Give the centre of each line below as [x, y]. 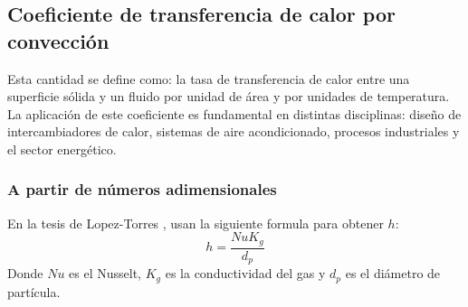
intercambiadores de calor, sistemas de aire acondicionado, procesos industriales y [234, 131]
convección [58, 40]
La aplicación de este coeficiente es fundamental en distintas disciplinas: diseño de [234, 113]
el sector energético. [62, 149]
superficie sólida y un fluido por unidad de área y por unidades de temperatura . [229, 96]
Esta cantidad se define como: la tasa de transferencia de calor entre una [209, 78]
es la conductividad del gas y [245, 273]
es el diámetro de [393, 273]
